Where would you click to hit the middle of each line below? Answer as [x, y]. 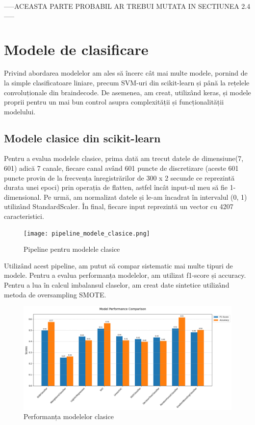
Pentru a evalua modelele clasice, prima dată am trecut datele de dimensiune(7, [124, 158]
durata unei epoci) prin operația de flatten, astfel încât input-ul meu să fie [116, 187]
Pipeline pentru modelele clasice [72, 249]
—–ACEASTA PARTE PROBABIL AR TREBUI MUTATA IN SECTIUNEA [122, 6]
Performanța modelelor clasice [69, 416]
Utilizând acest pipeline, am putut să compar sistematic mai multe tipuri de [118, 265]
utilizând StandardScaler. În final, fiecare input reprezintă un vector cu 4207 [119, 206]
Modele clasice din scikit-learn [82, 138]
